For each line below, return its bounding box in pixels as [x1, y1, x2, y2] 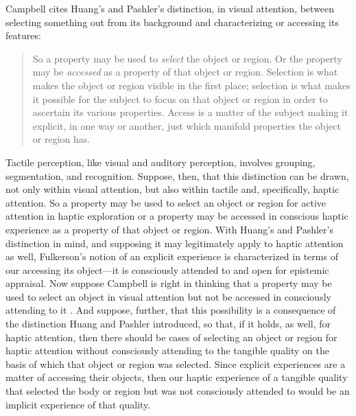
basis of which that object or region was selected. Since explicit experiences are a [5, 356, 346, 371]
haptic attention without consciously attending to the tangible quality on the [5, 343, 329, 358]
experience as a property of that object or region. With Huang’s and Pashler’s [5, 222, 333, 236]
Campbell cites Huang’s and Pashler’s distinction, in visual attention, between [5, 1, 335, 15]
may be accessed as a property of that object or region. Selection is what [32, 65, 338, 79]
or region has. [32, 132, 91, 146]
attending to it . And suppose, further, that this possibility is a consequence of [5, 303, 336, 317]
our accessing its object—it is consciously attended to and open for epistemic [5, 262, 329, 277]
